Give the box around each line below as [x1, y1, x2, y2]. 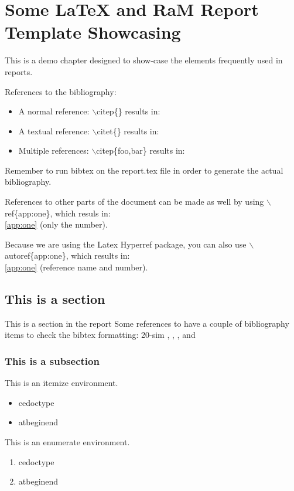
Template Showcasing [5, 20, 181, 44]
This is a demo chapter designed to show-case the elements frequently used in [5, 54, 283, 66]
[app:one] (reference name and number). [5, 261, 148, 273]
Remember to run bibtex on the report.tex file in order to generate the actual [5, 164, 283, 176]
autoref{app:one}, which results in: [5, 249, 130, 262]
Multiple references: [18, 144, 89, 157]
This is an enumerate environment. [5, 436, 130, 448]
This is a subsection [5, 353, 100, 368]
